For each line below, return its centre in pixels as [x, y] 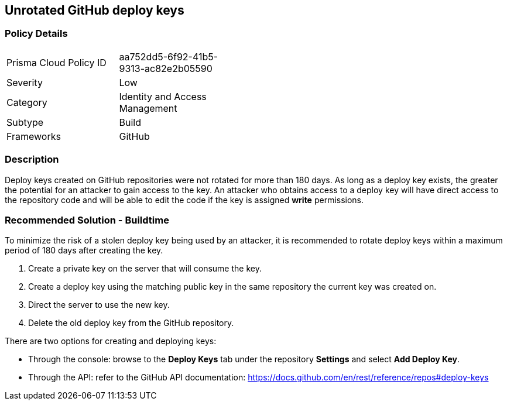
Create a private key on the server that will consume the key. [145, 269]
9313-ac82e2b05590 [166, 68]
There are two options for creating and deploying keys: [111, 341]
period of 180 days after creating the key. [84, 250]
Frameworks [34, 136]
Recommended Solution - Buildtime [87, 220]
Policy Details [36, 34]
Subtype [25, 122]
